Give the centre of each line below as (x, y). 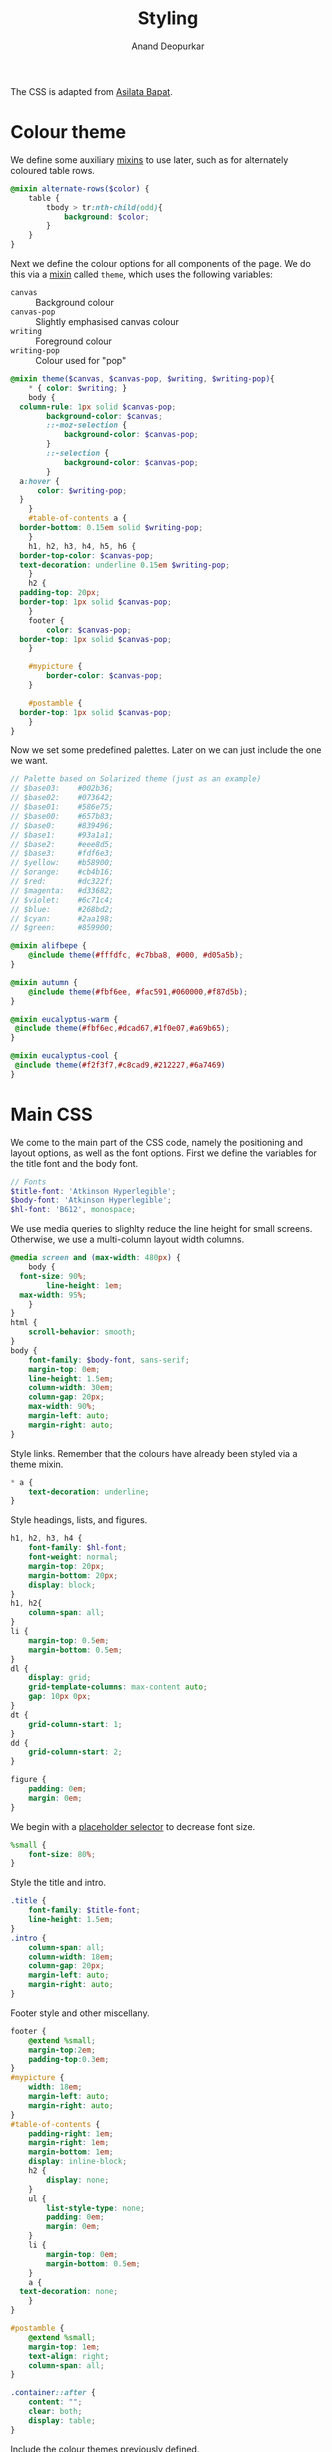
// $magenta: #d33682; (62, 890)
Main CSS (51, 1114)
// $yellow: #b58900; (62, 863)
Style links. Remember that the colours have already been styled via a (154, 1453)
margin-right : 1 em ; (69, 2143)
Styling (168, 18)
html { (24, 1323)
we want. (29, 761)
